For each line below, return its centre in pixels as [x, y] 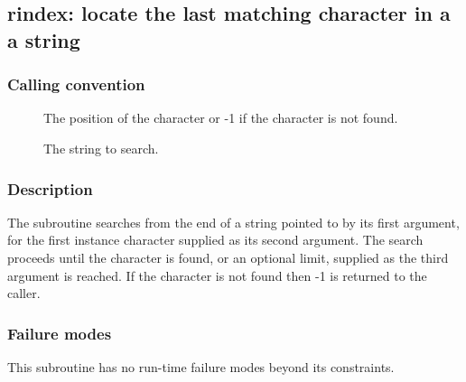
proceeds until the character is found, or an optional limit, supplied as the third [228, 257]
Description [50, 188]
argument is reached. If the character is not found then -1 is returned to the [217, 275]
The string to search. [101, 148]
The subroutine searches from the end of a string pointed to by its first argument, [233, 222]
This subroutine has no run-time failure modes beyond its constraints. [201, 366]
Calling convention [76, 84]
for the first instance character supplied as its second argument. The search [215, 240]
